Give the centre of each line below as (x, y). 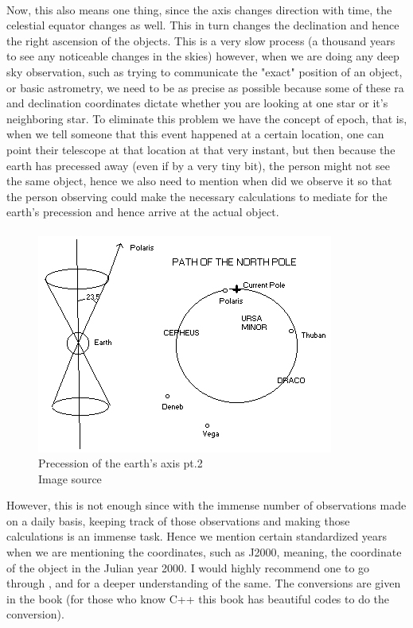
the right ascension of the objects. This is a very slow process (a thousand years (201, 40)
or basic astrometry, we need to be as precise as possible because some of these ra (205, 87)
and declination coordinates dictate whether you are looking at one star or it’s (197, 103)
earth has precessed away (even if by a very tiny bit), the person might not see (198, 165)
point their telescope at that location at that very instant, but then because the (201, 149)
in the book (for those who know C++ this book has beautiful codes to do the (198, 598)
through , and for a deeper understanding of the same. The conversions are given (204, 583)
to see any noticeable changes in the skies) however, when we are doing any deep (203, 56)
